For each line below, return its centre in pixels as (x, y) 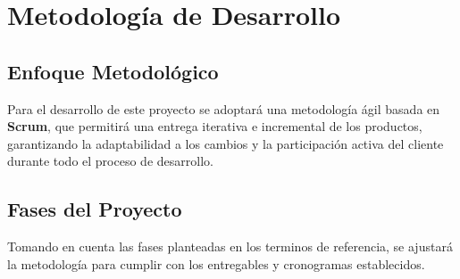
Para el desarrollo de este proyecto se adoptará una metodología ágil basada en (224, 108)
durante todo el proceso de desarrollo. (110, 161)
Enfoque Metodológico (113, 71)
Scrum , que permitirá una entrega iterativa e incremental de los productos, (215, 126)
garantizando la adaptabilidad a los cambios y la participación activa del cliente (226, 143)
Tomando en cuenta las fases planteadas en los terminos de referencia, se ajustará (230, 246)
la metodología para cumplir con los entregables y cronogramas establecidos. (216, 263)
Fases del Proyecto (95, 209)
